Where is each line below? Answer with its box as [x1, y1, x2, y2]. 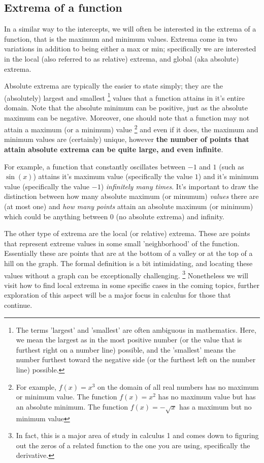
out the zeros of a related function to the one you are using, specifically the [16, 440, 250, 450]
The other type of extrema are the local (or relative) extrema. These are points [4, 228, 250, 239]
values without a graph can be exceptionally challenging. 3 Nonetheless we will [4, 268, 248, 280]
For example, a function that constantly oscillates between [4, 161, 186, 171]
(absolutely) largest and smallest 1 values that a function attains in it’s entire [4, 91, 245, 103]
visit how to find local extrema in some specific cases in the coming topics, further [4, 279, 259, 290]
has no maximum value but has [158, 391, 256, 402]
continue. [4, 300, 32, 310]
